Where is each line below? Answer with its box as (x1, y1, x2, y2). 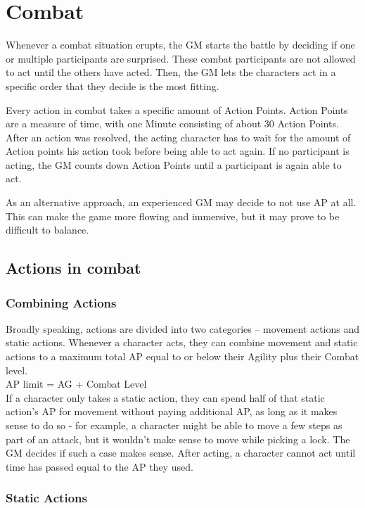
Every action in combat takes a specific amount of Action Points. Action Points (6, 102, 348, 117)
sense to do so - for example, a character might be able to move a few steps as (6, 418, 342, 432)
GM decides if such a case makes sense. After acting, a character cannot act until (6, 445, 356, 460)
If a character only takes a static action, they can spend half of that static (6, 390, 325, 405)
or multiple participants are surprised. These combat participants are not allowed (6, 51, 356, 65)
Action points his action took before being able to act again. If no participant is (6, 144, 350, 158)
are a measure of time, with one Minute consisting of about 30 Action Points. (6, 116, 339, 131)
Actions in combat (6, 257, 141, 279)
